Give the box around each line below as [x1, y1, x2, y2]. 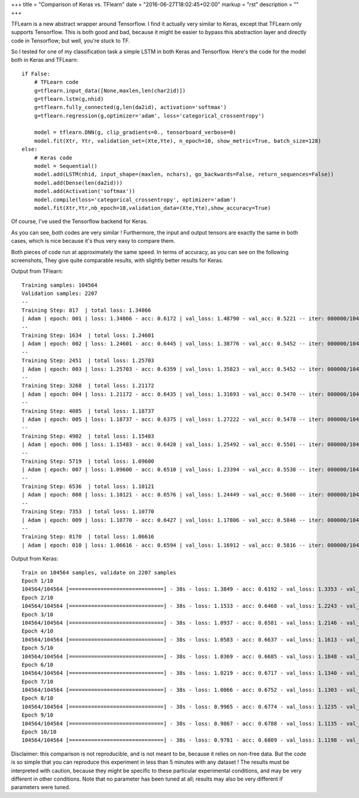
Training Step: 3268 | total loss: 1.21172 [22, 383, 155, 389]
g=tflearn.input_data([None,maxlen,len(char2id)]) [34, 87, 186, 94]
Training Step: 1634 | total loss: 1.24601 [22, 332, 155, 339]
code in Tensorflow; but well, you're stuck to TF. [11, 37, 130, 44]
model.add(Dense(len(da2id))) [34, 179, 123, 186]
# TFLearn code [34, 79, 79, 86]
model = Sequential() [34, 162, 98, 170]
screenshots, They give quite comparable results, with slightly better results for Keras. [11, 257, 224, 264]
